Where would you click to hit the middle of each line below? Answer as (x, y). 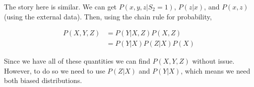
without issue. (213, 61)
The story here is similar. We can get (61, 6)
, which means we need (216, 70)
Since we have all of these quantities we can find (77, 61)
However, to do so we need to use (55, 70)
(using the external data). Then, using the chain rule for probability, (108, 16)
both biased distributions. (43, 80)
